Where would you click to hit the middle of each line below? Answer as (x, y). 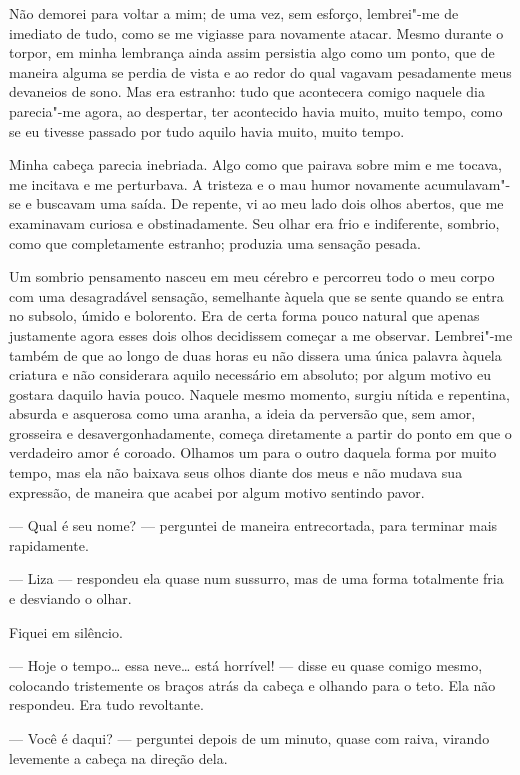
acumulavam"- (467, 183)
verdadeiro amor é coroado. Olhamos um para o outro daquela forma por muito (253, 452)
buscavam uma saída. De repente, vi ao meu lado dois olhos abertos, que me (270, 203)
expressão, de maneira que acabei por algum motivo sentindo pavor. (217, 491)
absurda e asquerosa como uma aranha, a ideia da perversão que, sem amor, (242, 413)
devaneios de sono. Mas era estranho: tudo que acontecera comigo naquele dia (247, 91)
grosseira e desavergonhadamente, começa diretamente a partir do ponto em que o (260, 432)
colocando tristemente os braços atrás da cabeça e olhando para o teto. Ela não (252, 684)
